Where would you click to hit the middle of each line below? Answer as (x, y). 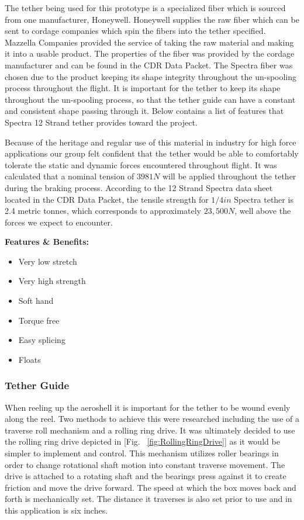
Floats (30, 359)
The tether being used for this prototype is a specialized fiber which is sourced (145, 8)
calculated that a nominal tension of (70, 176)
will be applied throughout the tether (229, 176)
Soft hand (36, 301)
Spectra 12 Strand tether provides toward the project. (101, 122)
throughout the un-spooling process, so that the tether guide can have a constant (150, 99)
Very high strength (52, 281)
